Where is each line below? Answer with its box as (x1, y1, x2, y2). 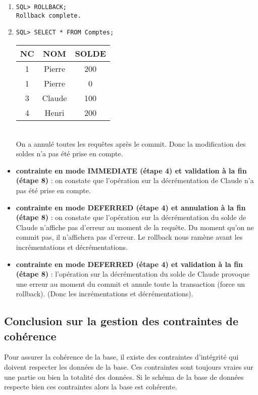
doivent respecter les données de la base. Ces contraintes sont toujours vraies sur (4, 362, 253, 372)
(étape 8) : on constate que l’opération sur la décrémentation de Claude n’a (16, 175, 254, 186)
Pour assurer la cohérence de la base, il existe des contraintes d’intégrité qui (4, 352, 239, 362)
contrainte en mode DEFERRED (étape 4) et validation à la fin (16, 258, 243, 269)
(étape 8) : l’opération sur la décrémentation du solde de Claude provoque (16, 269, 250, 279)
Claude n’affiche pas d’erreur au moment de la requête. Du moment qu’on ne (16, 222, 254, 232)
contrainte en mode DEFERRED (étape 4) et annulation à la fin (16, 202, 246, 212)
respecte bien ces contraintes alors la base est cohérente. (4, 381, 177, 392)
